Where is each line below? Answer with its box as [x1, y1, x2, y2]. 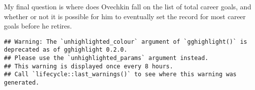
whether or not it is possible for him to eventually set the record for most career [4, 11, 246, 21]
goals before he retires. [4, 21, 72, 31]
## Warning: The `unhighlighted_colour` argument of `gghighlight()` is [4, 38, 247, 45]
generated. [4, 79, 39, 87]
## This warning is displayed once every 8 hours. [4, 62, 173, 70]
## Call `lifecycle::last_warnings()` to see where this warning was [4, 71, 237, 78]
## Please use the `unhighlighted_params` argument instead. [4, 55, 209, 62]
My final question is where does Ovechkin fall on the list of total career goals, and [4, 1, 252, 11]
